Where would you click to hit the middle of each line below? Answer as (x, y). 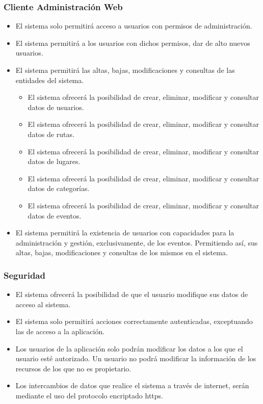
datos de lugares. (54, 161)
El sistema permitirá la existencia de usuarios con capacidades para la (125, 233)
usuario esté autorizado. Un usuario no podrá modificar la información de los (136, 358)
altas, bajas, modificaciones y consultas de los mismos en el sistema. (122, 252)
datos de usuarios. (56, 107)
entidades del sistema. (50, 80)
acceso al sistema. (43, 304)
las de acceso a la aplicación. (60, 331)
